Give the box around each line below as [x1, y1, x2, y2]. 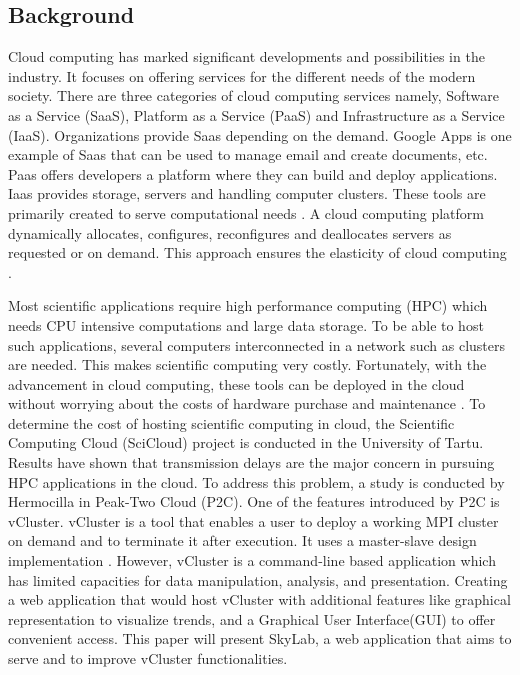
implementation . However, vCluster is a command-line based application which [8, 550, 496, 571]
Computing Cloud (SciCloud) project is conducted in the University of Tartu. [8, 432, 484, 453]
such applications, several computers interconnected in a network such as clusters [8, 334, 505, 355]
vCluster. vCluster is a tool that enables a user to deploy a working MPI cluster [8, 510, 499, 531]
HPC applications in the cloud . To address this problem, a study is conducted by [8, 471, 505, 492]
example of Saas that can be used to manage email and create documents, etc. [8, 144, 488, 165]
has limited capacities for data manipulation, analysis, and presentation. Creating [8, 569, 508, 590]
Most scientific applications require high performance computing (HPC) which [8, 295, 488, 316]
